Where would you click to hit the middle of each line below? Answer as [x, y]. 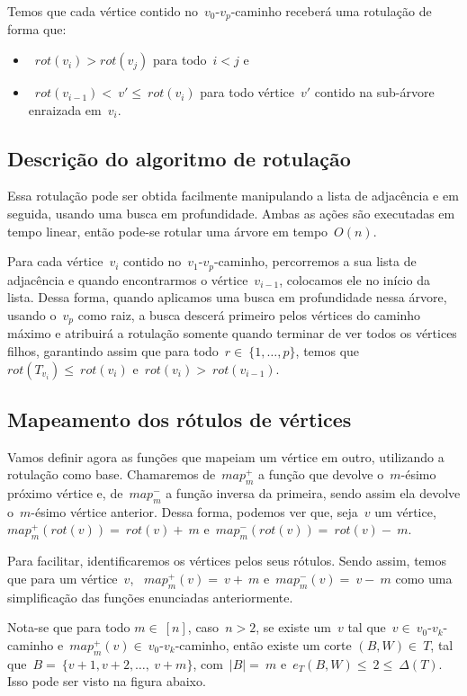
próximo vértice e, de [65, 493]
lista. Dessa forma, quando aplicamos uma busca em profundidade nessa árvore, [227, 297]
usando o [32, 314]
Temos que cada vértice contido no [103, 11]
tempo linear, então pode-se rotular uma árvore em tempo [168, 231]
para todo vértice [247, 92]
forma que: [37, 29]
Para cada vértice [55, 261]
